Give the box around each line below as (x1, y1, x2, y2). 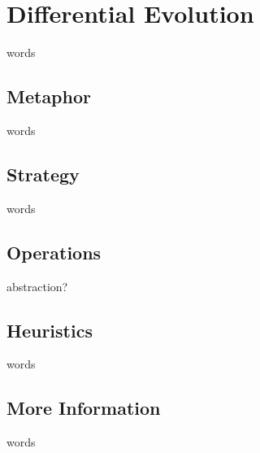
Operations (6, 239, 102, 264)
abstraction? (6, 277, 68, 294)
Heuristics (6, 317, 93, 342)
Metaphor (6, 84, 91, 109)
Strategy (6, 161, 80, 186)
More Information (6, 395, 161, 420)
